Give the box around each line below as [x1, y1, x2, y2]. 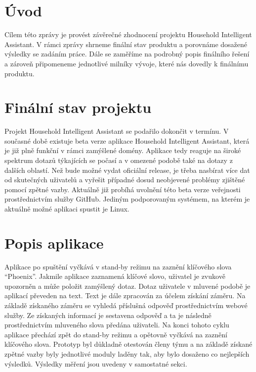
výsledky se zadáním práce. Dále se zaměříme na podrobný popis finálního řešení [4, 49, 250, 59]
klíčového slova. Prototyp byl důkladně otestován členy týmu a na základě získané [4, 339, 253, 349]
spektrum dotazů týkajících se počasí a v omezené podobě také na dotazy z [4, 155, 233, 165]
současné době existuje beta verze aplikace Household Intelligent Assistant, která [4, 135, 250, 146]
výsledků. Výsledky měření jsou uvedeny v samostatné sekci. [4, 358, 187, 369]
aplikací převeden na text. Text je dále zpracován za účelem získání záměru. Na [4, 290, 246, 301]
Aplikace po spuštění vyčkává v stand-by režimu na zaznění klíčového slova [4, 261, 232, 271]
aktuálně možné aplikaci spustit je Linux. [4, 203, 129, 213]
